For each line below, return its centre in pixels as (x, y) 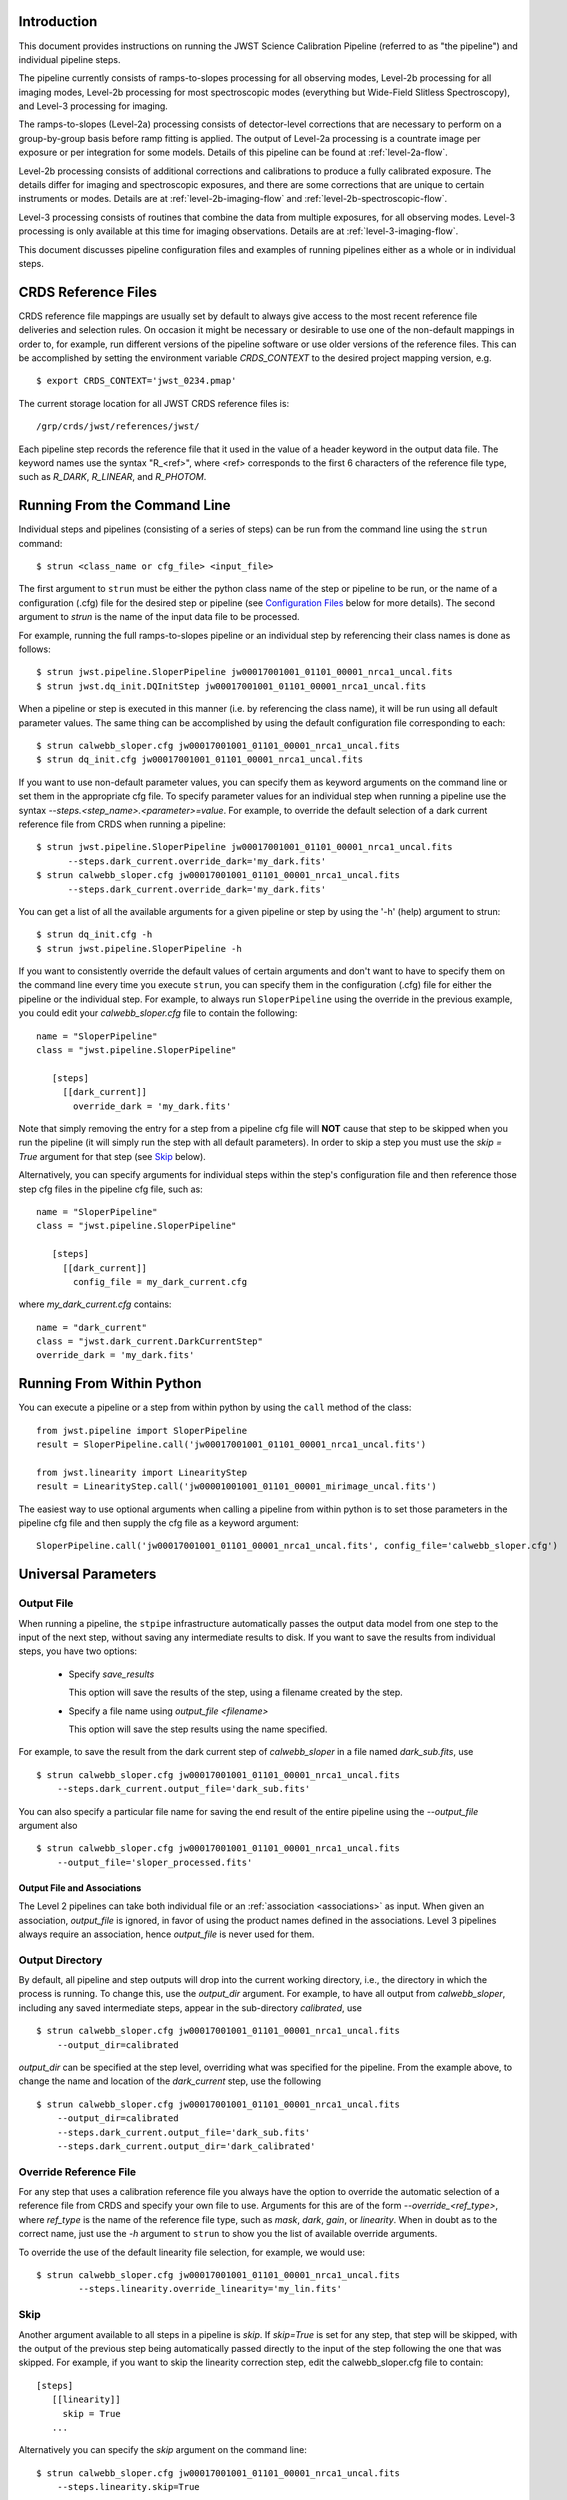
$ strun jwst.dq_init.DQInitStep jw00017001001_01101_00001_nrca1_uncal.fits (231, 686)
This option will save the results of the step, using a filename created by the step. (236, 1692)
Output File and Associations (80, 1887)
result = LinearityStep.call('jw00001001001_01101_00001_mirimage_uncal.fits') (236, 1486)
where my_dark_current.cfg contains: (95, 1304)
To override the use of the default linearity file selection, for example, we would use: (191, 2252)
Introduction (58, 21)
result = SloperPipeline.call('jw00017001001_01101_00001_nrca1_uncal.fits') (231, 1444)
